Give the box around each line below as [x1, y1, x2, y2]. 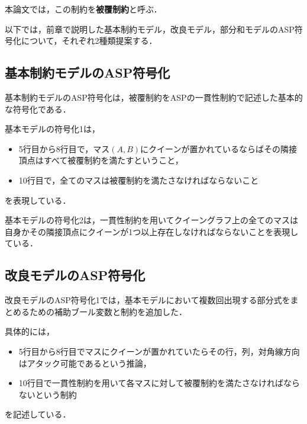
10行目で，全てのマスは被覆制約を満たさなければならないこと [18, 174, 259, 186]
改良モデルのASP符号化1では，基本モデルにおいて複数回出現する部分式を [5, 294, 290, 306]
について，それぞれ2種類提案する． [21, 34, 157, 47]
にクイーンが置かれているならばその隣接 [140, 142, 297, 155]
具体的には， [5, 325, 54, 338]
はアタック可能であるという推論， [18, 356, 151, 369]
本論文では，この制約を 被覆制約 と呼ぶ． [5, 3, 162, 15]
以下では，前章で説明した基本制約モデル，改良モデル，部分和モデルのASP [5, 23, 295, 35]
